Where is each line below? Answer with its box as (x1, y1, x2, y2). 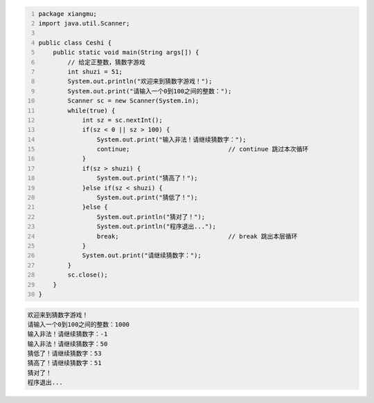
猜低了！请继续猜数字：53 (27, 350, 102, 357)
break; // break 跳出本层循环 (96, 232, 298, 240)
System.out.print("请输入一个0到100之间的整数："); (67, 87, 232, 95)
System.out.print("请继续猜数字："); (82, 252, 202, 259)
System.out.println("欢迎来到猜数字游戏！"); (67, 77, 213, 86)
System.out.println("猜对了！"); (96, 213, 206, 221)
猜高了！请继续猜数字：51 (27, 359, 102, 367)
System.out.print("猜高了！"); (96, 174, 198, 182)
